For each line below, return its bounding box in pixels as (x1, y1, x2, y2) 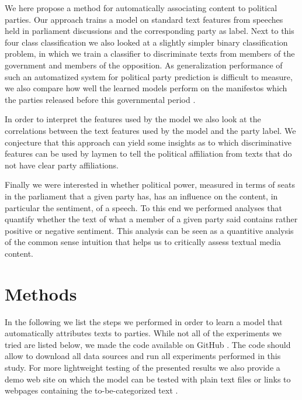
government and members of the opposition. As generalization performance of (5, 58, 283, 71)
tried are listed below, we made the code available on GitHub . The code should (5, 338, 291, 350)
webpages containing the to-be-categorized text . (5, 384, 178, 396)
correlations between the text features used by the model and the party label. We (5, 124, 296, 136)
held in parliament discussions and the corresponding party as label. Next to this (5, 25, 294, 37)
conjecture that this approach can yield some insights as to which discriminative (5, 136, 291, 148)
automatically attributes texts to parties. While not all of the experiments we (5, 327, 282, 339)
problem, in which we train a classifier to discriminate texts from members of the (5, 47, 295, 60)
